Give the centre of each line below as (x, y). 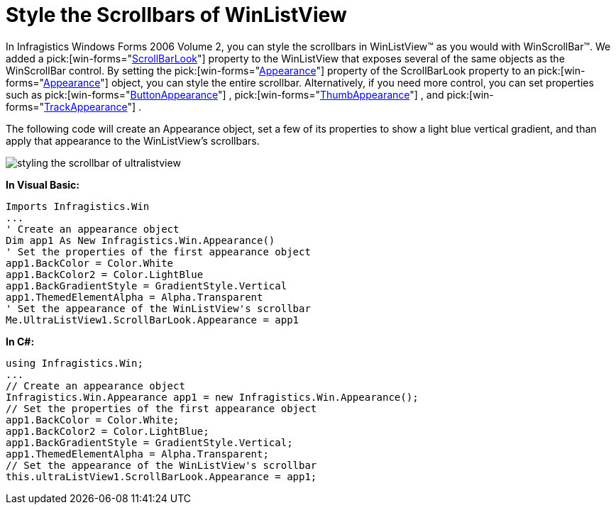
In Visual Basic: (43, 184)
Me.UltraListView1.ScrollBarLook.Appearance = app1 (153, 320)
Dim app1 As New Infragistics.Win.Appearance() (141, 240)
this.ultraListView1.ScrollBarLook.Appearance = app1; (161, 476)
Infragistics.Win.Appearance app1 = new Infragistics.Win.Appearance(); (212, 397)
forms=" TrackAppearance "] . (74, 106)
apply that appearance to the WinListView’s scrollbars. (133, 140)
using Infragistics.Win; (75, 363)
